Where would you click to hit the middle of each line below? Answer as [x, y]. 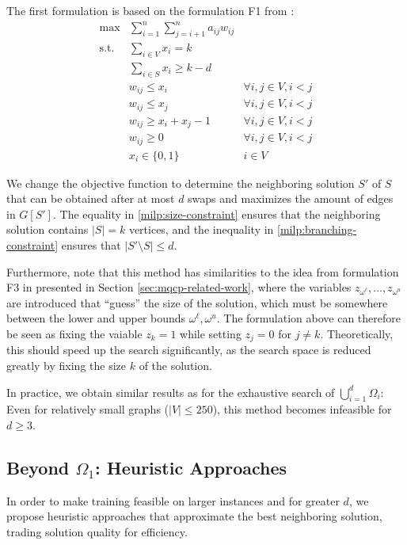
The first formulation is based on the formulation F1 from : [150, 10]
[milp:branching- [317, 229]
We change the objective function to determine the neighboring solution [181, 183]
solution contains [48, 229]
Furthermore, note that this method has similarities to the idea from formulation [203, 271]
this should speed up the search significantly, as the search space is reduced [189, 350]
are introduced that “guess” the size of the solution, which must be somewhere [197, 302]
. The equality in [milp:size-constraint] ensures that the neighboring [217, 213]
